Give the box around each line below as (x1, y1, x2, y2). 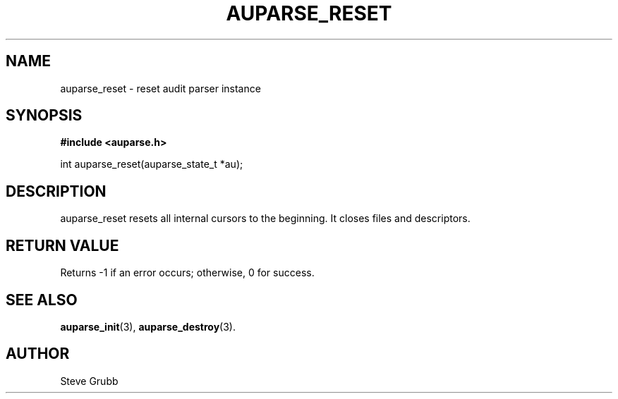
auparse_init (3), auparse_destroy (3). (60, 320, 236, 333)
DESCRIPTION (6, 182, 107, 200)
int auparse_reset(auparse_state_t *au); (60, 158, 243, 171)
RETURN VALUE (6, 236, 119, 254)
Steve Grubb (60, 374, 119, 387)
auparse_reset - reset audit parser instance (60, 82, 261, 94)
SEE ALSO (6, 290, 78, 309)
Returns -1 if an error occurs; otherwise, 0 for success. (60, 266, 315, 279)
